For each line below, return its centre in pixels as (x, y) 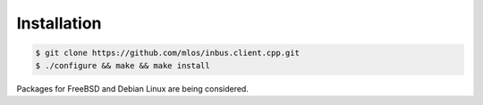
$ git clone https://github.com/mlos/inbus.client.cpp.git (167, 53)
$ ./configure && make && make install (123, 65)
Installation (59, 23)
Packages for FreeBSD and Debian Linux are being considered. (133, 88)
